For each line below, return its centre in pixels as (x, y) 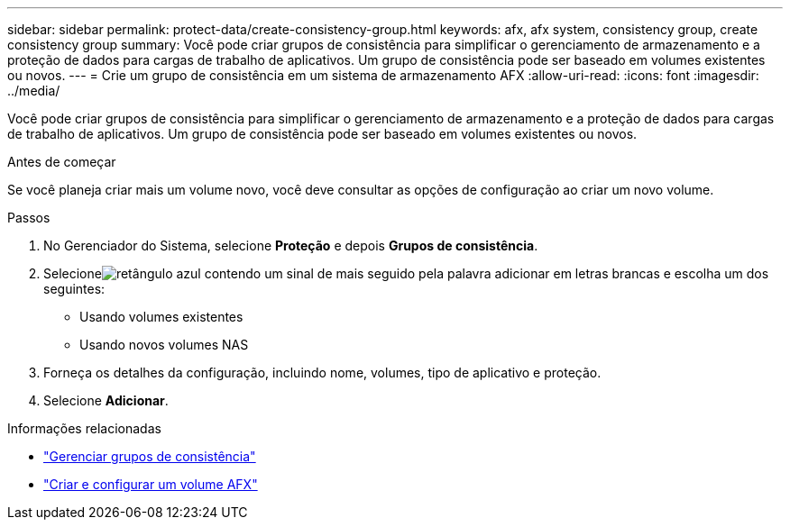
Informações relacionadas (84, 428)
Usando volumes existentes (161, 317)
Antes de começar (62, 162)
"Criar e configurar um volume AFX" (151, 484)
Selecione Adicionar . (106, 400)
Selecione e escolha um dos (406, 273)
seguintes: (74, 289)
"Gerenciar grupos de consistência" (150, 456)
